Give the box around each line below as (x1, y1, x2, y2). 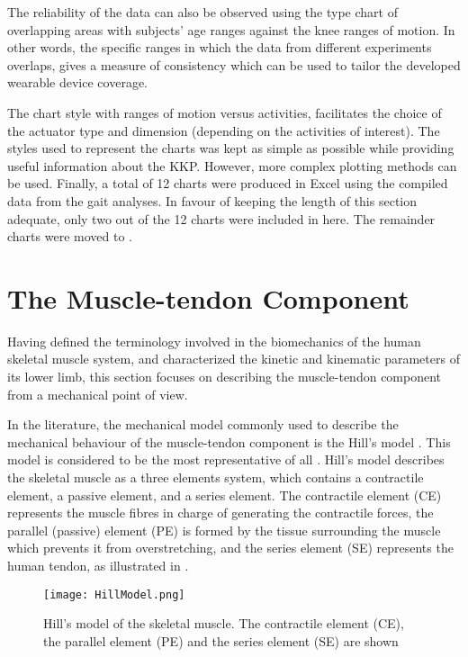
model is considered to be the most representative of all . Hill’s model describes (7, 450, 445, 469)
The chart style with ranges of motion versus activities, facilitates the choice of (7, 103, 442, 121)
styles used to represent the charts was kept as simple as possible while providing (7, 139, 454, 157)
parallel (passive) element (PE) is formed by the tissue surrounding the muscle (7, 520, 441, 539)
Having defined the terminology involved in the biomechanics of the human (7, 331, 421, 350)
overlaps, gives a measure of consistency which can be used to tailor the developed (7, 55, 461, 74)
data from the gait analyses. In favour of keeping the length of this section (7, 191, 417, 210)
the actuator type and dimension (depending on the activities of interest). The (7, 121, 440, 139)
